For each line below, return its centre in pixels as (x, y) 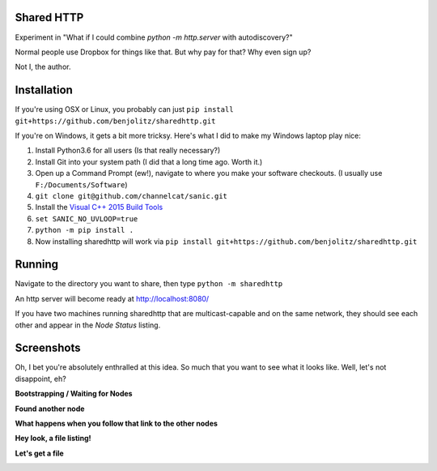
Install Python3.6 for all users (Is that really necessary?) (128, 151)
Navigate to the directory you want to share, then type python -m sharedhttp (149, 284)
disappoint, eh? (40, 379)
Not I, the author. (43, 67)
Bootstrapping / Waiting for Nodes (74, 394)
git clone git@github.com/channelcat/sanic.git (132, 196)
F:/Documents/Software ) (82, 184)
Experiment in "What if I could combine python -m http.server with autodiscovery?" (154, 37)
